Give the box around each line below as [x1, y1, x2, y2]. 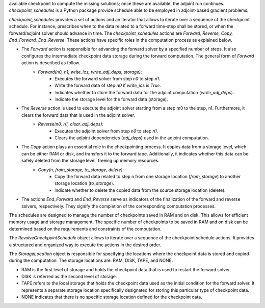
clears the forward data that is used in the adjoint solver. [21, 112, 135, 118]
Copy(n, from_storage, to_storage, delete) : [38, 167, 124, 173]
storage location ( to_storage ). [54, 180, 115, 186]
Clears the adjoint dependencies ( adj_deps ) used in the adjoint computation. [54, 135, 210, 141]
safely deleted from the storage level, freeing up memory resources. [21, 157, 159, 164]
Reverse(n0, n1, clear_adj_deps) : [38, 121, 104, 127]
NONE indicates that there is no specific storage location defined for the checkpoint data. [21, 294, 202, 300]
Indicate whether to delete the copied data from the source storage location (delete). [54, 187, 226, 193]
